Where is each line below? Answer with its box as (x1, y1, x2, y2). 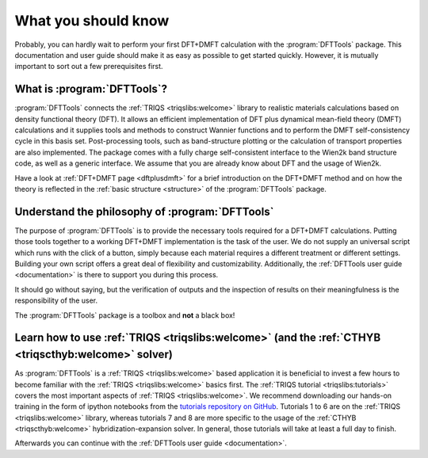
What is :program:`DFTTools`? (14, 82, 168, 96)
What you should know (14, 12, 170, 29)
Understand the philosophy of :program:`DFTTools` (14, 204, 274, 218)
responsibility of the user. (14, 296, 98, 305)
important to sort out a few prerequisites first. (14, 62, 163, 71)
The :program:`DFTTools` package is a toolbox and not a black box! (14, 310, 235, 320)
